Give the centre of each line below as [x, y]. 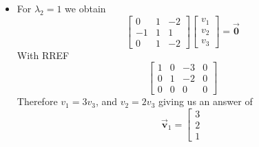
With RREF [43, 55]
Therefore [37, 101]
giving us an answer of [205, 101]
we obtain [85, 8]
